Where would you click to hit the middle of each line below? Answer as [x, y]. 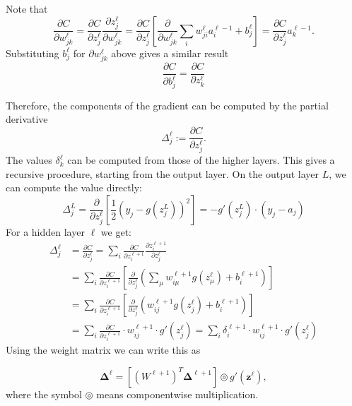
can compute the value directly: [74, 187]
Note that [27, 8]
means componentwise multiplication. [177, 394]
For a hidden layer [45, 232]
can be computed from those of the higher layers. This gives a [201, 160]
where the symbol [44, 394]
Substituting [33, 53]
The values [29, 160]
